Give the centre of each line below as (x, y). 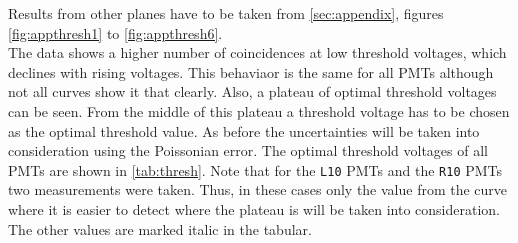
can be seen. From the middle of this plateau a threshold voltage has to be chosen (259, 110)
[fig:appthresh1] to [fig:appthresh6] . (115, 32)
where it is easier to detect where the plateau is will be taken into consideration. (254, 209)
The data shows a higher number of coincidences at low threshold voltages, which (257, 52)
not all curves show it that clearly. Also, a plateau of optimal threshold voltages (252, 91)
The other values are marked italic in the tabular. (160, 228)
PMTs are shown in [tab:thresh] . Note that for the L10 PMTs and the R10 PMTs (255, 169)
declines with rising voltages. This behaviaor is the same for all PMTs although (251, 71)
